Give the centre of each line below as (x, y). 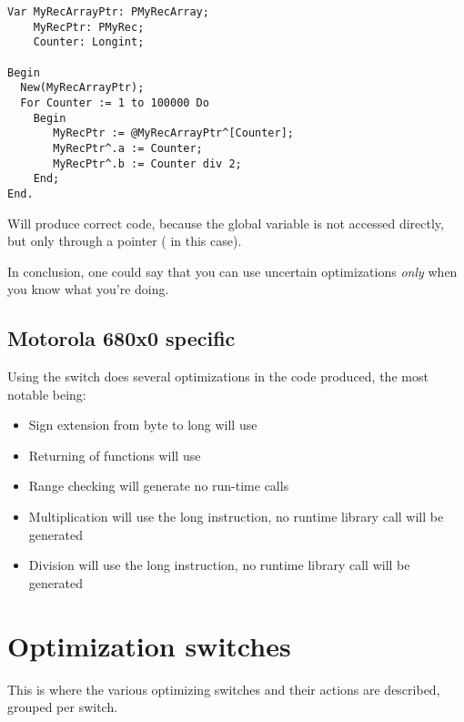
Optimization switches (149, 645)
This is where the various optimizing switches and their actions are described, (224, 689)
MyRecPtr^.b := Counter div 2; (147, 163)
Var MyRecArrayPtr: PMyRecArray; (108, 12)
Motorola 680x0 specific (121, 338)
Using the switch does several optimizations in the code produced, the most (218, 376)
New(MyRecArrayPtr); (82, 88)
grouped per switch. (63, 707)
